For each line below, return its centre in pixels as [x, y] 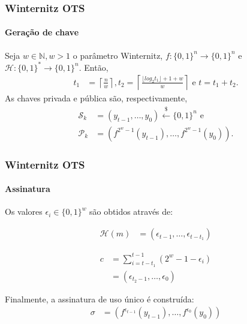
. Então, [94, 67]
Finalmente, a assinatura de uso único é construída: [100, 298]
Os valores [24, 211]
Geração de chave [42, 32]
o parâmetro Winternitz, [118, 55]
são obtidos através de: [131, 211]
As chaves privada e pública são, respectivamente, [96, 98]
